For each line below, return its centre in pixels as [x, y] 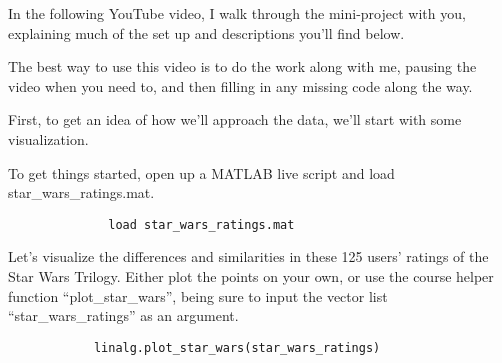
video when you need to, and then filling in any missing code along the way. [240, 85]
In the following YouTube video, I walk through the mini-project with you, [237, 13]
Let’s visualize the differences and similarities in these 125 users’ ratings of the [248, 256]
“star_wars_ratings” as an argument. [123, 315]
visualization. [48, 138]
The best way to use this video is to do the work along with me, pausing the [242, 66]
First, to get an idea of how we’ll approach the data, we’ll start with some [235, 119]
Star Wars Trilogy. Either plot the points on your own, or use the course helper [251, 276]
